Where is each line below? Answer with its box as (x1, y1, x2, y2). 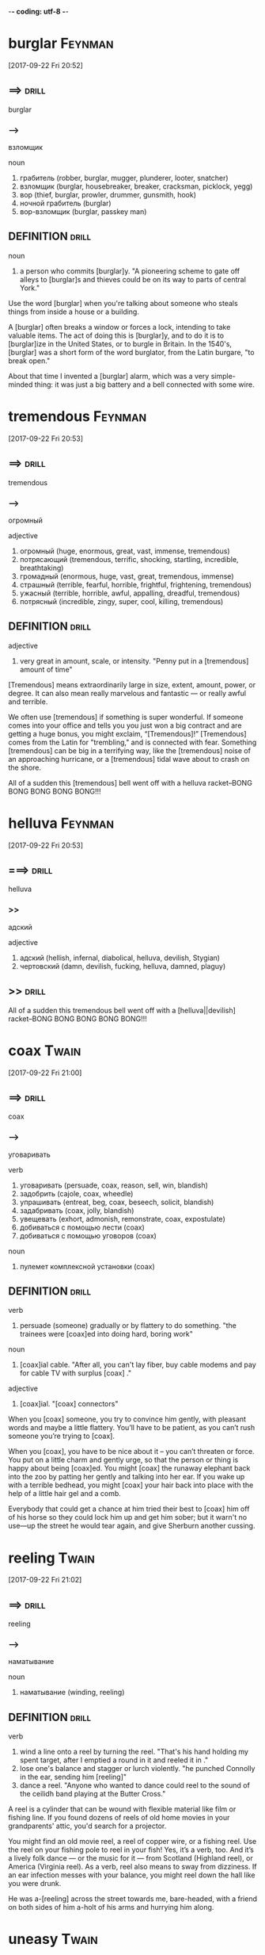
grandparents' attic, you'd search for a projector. (8, 1821, 167, 1831)
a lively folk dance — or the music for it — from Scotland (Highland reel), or (8, 1854, 253, 1863)
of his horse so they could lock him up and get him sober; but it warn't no (8, 1513, 248, 1522)
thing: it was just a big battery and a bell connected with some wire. (34, 380, 255, 389)
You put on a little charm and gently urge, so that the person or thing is (8, 1455, 239, 1465)
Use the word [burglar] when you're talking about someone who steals (8, 298, 239, 308)
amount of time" (19, 664, 73, 674)
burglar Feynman (8, 35, 114, 52)
